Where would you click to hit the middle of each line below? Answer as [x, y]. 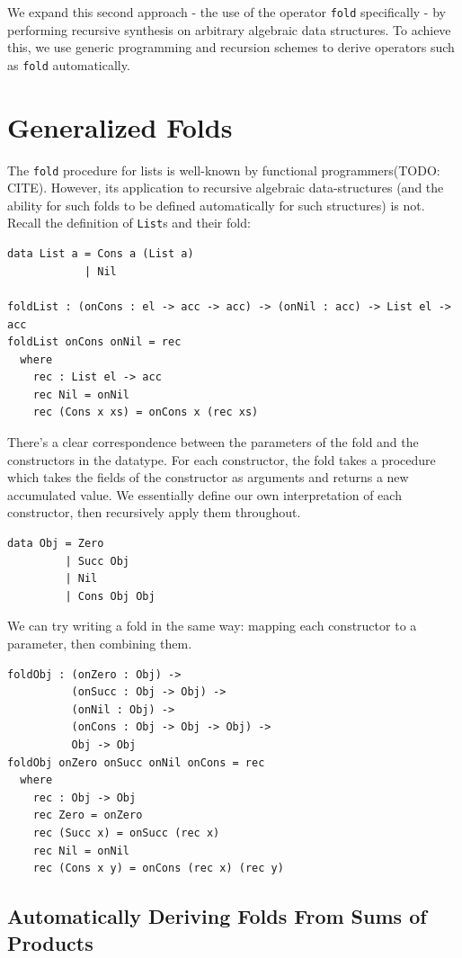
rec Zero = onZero [88, 815]
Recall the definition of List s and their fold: [129, 223]
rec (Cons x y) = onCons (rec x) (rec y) [158, 868]
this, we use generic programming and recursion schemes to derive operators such [231, 47]
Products [50, 942]
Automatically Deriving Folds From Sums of [217, 916]
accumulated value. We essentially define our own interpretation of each [204, 494]
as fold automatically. [69, 64]
